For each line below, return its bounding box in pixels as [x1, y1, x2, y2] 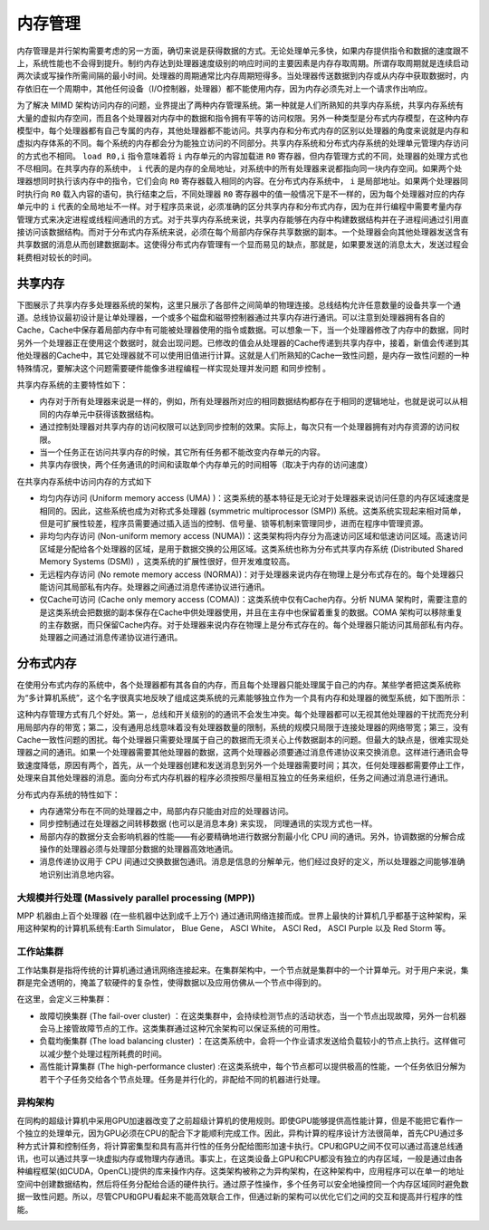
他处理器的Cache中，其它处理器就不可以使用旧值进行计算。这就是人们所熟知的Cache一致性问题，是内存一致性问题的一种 [16, 350, 470, 361]
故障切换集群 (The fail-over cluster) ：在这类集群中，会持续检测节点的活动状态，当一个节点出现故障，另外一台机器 [39, 1010, 466, 1021]
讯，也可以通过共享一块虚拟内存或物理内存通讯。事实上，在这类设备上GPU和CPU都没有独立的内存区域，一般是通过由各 [16, 1153, 464, 1164]
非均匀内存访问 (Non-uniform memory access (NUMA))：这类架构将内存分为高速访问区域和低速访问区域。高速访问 [39, 531, 468, 542]
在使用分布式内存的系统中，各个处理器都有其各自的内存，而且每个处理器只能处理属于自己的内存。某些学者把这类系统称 [16, 679, 461, 690]
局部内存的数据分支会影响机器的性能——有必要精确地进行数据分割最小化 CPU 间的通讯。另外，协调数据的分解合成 [39, 831, 465, 841]
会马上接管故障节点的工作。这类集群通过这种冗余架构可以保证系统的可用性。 [39, 1023, 325, 1034]
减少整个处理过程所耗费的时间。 [46, 1048, 167, 1059]
